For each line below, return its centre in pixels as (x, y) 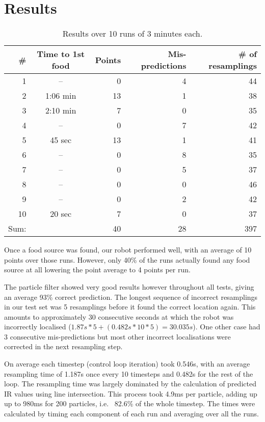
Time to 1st (61, 54)
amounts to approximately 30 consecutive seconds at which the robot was (119, 316)
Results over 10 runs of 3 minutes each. (132, 34)
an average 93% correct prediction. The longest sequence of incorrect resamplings (131, 297)
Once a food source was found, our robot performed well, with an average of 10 (128, 250)
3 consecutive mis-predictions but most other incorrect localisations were (117, 336)
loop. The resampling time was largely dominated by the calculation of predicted (130, 384)
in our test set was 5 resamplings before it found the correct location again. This (130, 307)
